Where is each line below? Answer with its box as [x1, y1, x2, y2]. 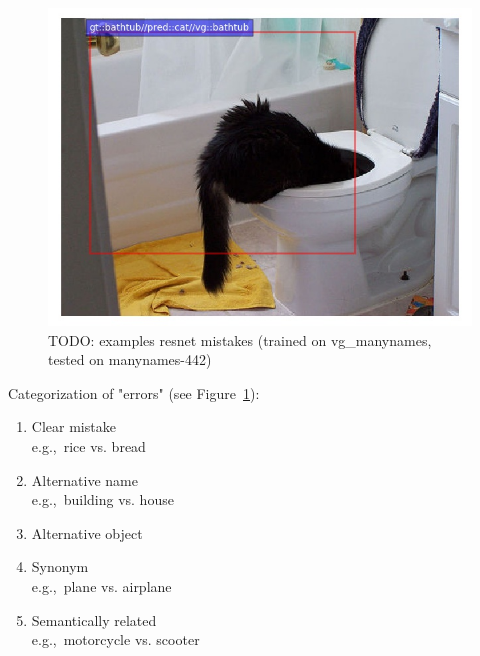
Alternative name [31, 469, 139, 490]
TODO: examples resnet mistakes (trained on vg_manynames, [48, 329, 432, 350]
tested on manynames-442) [48, 349, 212, 370]
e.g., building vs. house [31, 489, 174, 510]
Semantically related [31, 609, 157, 630]
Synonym [31, 556, 89, 577]
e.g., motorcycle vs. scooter [31, 629, 200, 650]
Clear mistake [31, 416, 116, 437]
